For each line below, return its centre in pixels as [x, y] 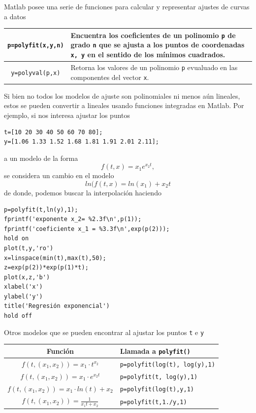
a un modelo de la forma [41, 158]
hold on [16, 239]
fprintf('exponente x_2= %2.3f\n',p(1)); [73, 219]
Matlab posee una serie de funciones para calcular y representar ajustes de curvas [127, 6]
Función [60, 351]
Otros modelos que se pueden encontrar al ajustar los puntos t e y [104, 332]
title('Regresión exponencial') [57, 306]
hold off [18, 316]
